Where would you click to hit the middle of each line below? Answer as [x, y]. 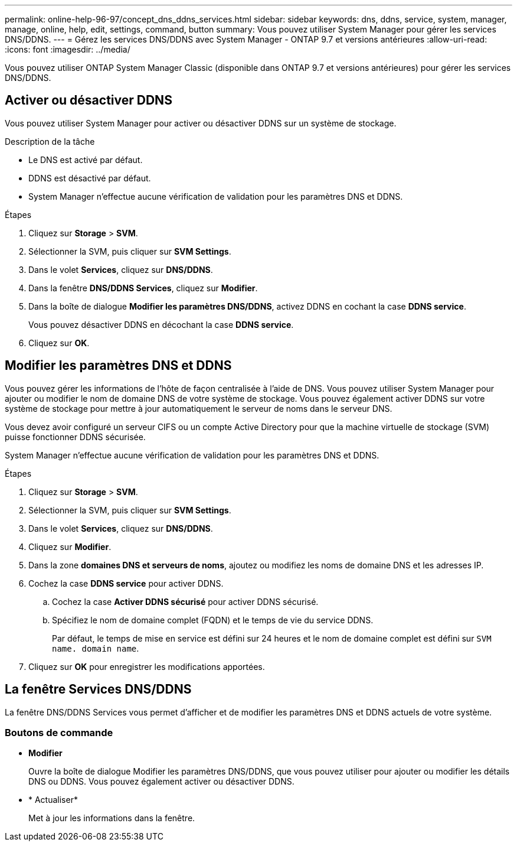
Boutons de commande [59, 732]
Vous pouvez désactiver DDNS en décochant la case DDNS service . [161, 324]
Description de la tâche [50, 141]
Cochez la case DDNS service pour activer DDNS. [126, 583]
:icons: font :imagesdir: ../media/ [68, 49]
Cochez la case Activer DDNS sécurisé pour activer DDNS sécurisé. [185, 601]
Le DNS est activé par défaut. [86, 160]
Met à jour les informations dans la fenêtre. [112, 818]
